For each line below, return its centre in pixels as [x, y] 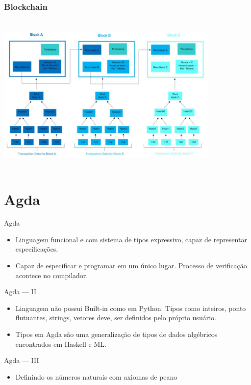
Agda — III [22, 360]
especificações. [37, 249]
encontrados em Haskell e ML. [61, 344]
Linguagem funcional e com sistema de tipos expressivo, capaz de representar [131, 239]
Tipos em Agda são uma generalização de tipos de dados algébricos [116, 334]
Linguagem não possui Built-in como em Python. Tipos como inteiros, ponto [131, 308]
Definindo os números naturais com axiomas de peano [96, 376]
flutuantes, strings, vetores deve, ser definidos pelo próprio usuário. [116, 318]
